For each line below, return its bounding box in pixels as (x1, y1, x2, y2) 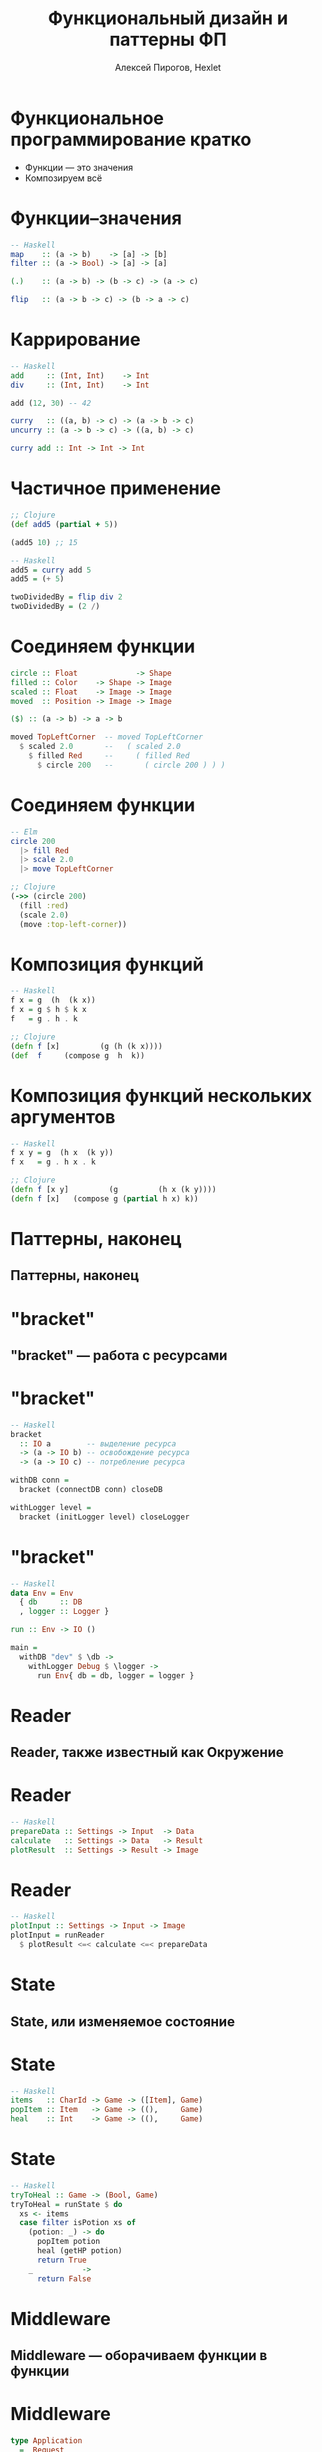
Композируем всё (24, 172, 103, 184)
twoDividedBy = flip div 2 (10, 592, 123, 602)
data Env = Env (10, 1588, 74, 1598)
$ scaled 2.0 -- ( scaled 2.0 (19, 742, 182, 752)
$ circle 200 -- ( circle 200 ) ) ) (36, 760, 226, 770)
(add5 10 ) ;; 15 (10, 537, 78, 547)
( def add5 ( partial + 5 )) (10, 519, 118, 529)
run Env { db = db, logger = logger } (36, 1670, 195, 1681)
